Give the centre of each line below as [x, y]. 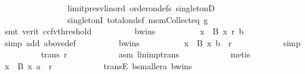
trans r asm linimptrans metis [146, 54]
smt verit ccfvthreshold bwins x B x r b [124, 31]
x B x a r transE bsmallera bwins [98, 65]
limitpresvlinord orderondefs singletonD [141, 8]
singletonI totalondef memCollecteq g [138, 19]
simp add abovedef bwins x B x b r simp [152, 42]
